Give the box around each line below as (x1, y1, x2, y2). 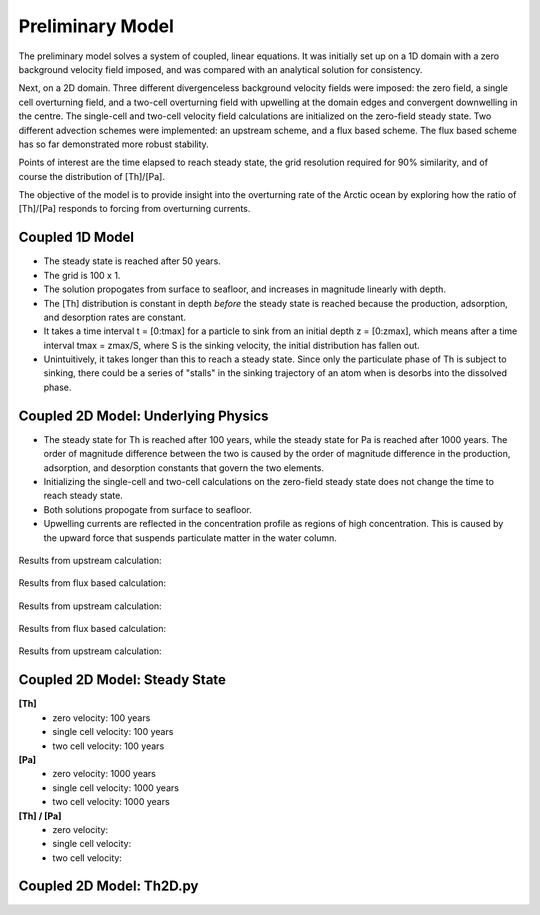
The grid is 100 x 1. (43, 269, 121, 281)
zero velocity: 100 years (52, 711, 151, 724)
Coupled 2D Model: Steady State (18, 671, 227, 689)
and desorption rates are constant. (43, 311, 187, 323)
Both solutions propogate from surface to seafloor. (43, 503, 252, 515)
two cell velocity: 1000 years (52, 796, 170, 808)
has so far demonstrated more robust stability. (18, 138, 209, 150)
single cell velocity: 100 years (52, 726, 174, 738)
